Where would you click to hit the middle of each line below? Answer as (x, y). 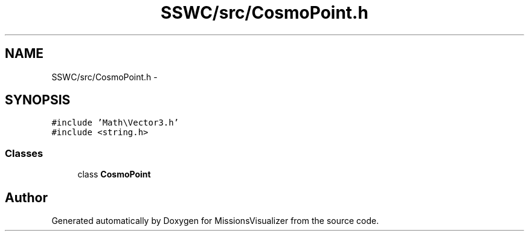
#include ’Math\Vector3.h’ (115, 123)
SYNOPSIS (38, 100)
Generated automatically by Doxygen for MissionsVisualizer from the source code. (215, 221)
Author (26, 197)
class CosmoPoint (114, 174)
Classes (24, 153)
